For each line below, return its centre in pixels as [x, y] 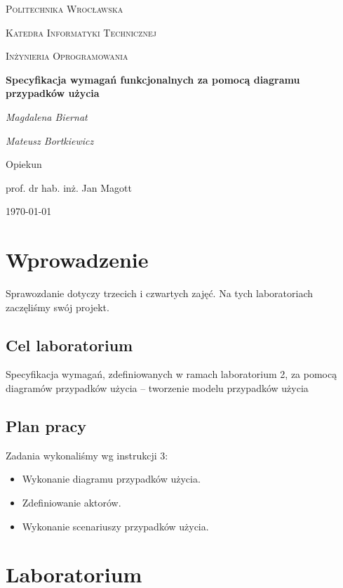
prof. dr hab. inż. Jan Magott [69, 187]
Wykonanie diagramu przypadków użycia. [111, 479]
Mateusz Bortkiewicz [50, 140]
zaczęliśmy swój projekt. [58, 307]
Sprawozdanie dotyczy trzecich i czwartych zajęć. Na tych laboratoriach [160, 293]
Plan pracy [46, 426]
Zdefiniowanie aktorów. [72, 503]
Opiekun [24, 164]
